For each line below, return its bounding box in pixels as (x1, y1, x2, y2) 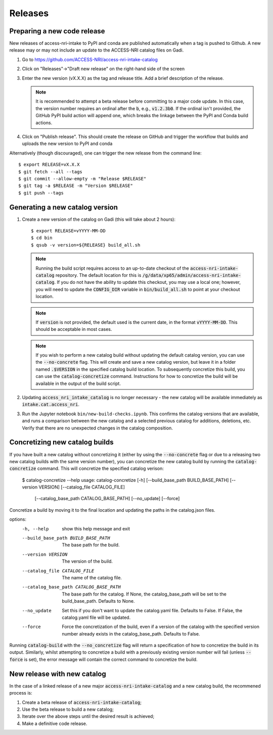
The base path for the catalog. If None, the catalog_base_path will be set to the (62, 591, 227, 597)
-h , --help (22, 526, 49, 531)
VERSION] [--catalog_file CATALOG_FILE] (38, 484, 125, 490)
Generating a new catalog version (9, 203, 118, 212)
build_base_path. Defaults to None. (62, 598, 135, 604)
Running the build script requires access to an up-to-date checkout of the (35, 265, 190, 271)
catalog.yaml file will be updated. (62, 614, 131, 620)
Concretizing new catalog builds (9, 438, 114, 447)
